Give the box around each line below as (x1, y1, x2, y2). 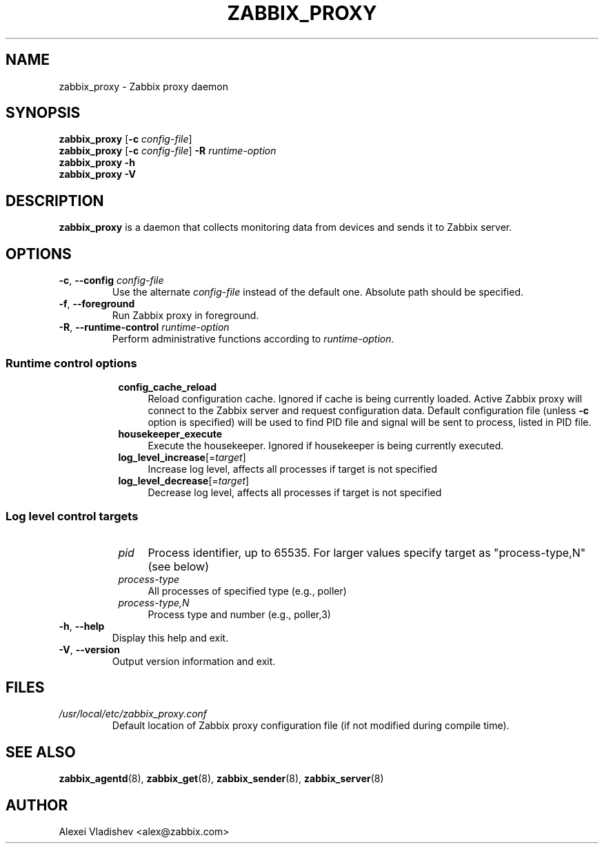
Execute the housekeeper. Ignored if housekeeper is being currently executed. (148, 439, 504, 451)
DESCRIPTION (6, 192, 104, 209)
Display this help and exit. (112, 631, 229, 644)
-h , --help (59, 620, 105, 632)
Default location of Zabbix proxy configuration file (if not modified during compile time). (112, 719, 510, 732)
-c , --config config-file (59, 274, 164, 287)
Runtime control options (6, 356, 137, 370)
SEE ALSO (6, 743, 76, 761)
